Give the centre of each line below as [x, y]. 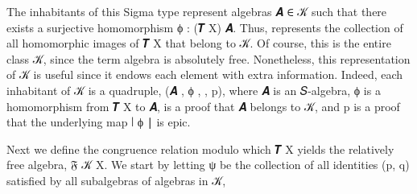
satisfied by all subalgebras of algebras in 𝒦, [116, 180]
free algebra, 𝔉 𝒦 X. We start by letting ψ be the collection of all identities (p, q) [208, 165]
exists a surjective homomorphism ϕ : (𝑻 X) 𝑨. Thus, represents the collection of [205, 27]
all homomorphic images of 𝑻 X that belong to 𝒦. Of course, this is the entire [199, 43]
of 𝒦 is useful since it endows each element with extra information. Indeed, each [205, 74]
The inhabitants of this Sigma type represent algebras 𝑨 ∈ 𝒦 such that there [197, 11]
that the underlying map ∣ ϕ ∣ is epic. [99, 122]
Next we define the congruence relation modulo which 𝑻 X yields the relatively [200, 149]
